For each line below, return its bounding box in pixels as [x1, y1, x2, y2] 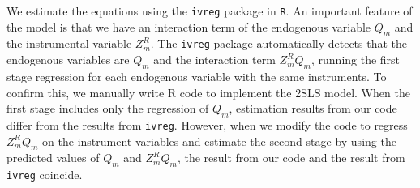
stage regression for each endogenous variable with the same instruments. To [6, 67, 387, 84]
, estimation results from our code [229, 100, 397, 117]
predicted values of [6, 149, 100, 166]
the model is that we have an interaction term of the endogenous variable [6, 18, 371, 35]
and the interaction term [153, 51, 276, 68]
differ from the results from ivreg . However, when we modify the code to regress [6, 116, 408, 133]
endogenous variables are [6, 51, 130, 68]
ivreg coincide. [6, 166, 83, 183]
